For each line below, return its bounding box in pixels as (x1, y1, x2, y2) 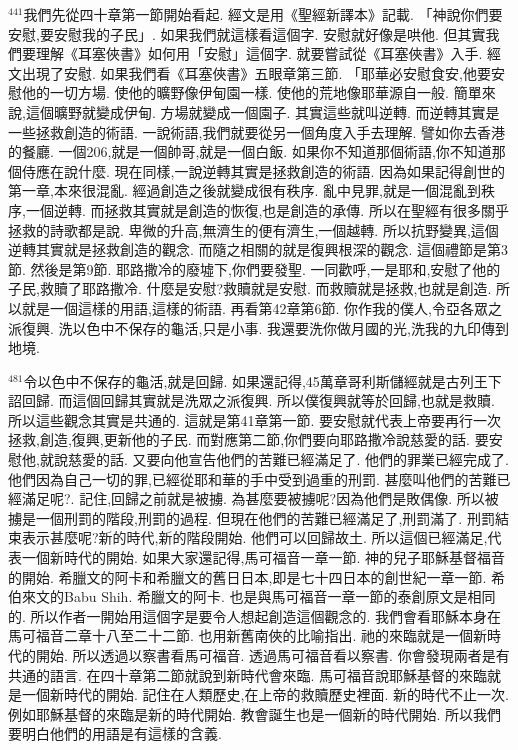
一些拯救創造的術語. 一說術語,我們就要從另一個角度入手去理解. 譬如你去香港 (8, 121, 505, 142)
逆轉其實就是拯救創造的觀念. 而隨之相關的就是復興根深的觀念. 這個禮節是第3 (8, 239, 509, 260)
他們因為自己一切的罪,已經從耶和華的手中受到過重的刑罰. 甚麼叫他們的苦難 (8, 468, 497, 489)
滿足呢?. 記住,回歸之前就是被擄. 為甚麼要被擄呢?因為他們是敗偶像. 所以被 (21, 488, 499, 509)
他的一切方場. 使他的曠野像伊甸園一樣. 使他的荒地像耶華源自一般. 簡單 (21, 82, 482, 103)
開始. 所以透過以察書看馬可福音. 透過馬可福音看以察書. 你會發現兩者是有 (35, 645, 510, 665)
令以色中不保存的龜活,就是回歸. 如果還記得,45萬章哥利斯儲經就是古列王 (23, 370, 488, 391)
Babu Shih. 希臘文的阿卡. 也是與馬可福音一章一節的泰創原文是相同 (63, 586, 496, 607)
